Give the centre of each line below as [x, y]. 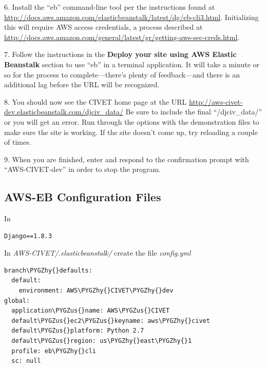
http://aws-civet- [216, 101]
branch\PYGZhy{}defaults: [48, 270]
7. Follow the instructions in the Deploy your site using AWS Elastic [120, 54]
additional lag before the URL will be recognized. [82, 84]
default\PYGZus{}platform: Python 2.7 [78, 331]
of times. [18, 142]
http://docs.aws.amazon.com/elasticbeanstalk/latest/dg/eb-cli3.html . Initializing [131, 17]
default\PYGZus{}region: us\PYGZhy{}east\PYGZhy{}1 [102, 341]
